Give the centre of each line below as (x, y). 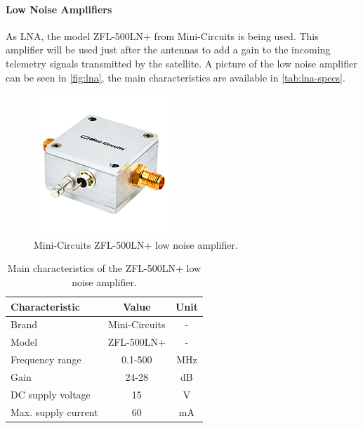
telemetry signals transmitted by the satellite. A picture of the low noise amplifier (181, 63)
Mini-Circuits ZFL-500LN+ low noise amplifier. (136, 244)
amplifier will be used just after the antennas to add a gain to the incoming (168, 50)
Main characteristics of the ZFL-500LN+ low (104, 268)
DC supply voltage (51, 394)
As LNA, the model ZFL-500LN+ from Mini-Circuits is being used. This (162, 35)
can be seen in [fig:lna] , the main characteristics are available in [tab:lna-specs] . (176, 77)
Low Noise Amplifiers (59, 9)
